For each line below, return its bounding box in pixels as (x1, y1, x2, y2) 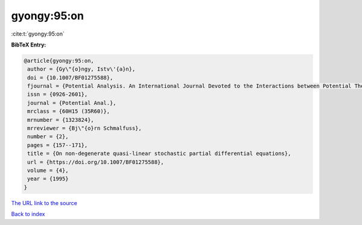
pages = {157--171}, (27, 142, 88, 148)
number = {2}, (27, 133, 69, 140)
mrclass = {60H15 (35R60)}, (27, 108, 110, 115)
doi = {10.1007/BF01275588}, (27, 74, 113, 81)
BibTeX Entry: (11, 41, 46, 48)
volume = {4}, (27, 167, 69, 174)
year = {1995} (27, 176, 69, 182)
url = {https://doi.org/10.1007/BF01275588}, (27, 159, 164, 165)
